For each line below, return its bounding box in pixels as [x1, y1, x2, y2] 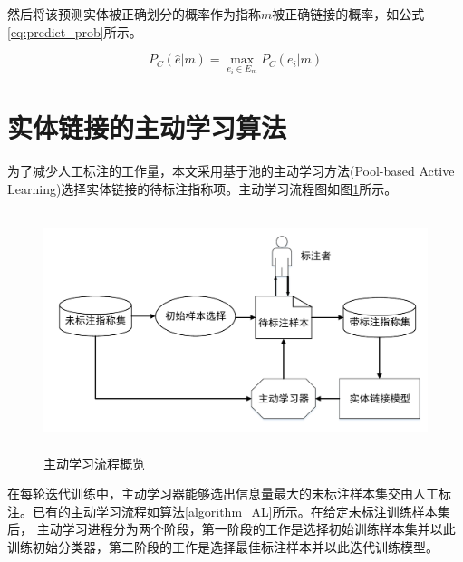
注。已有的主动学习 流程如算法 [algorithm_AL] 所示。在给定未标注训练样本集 [7, 501, 450, 520]
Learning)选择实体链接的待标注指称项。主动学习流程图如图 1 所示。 [7, 179, 398, 198]
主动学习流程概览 [43, 453, 145, 472]
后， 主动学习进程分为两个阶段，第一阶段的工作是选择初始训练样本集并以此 [7, 519, 456, 538]
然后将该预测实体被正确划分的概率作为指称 [7, 5, 261, 23]
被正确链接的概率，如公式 [272, 5, 425, 23]
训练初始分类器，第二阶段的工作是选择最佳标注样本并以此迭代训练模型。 [7, 537, 439, 556]
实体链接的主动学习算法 [7, 109, 287, 146]
